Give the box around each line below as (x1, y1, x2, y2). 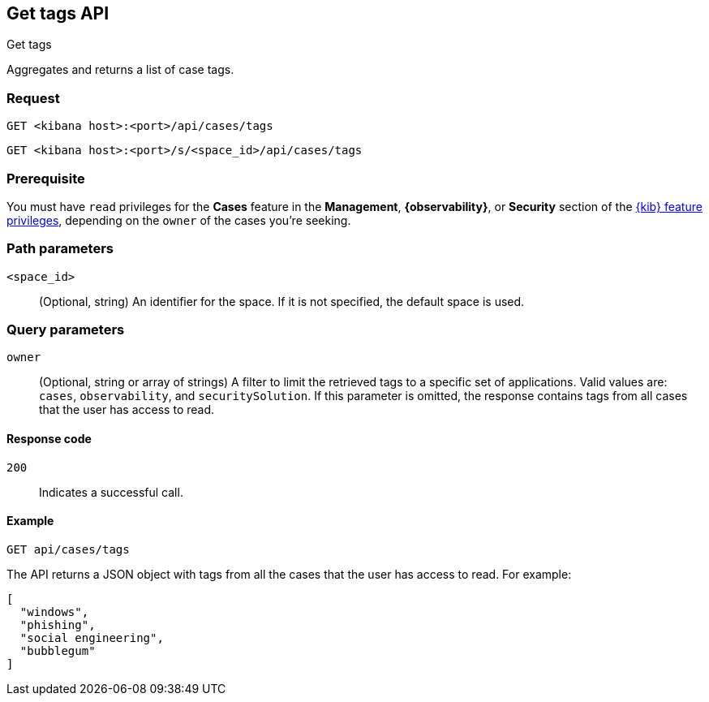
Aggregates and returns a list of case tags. (6, 62, 234, 77)
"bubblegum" (19, 644, 96, 657)
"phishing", (19, 618, 96, 631)
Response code (6, 432, 92, 446)
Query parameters (6, 321, 125, 338)
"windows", (19, 605, 89, 618)
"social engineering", (19, 631, 164, 644)
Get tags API (6, 3, 110, 24)
